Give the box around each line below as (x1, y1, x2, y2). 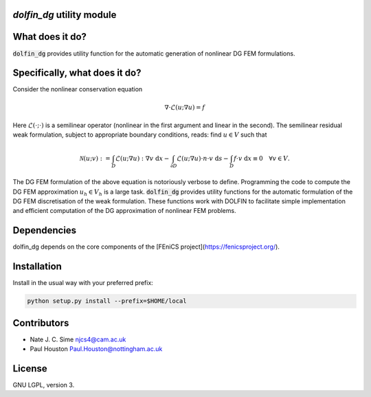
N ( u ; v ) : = (79, 155, 111, 162)
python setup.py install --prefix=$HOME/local (27, 297, 187, 305)
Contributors (12, 317, 69, 329)
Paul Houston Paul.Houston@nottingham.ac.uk (30, 345, 163, 353)
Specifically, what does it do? (12, 67, 142, 79)
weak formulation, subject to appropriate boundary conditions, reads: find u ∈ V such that (12, 131, 267, 139)
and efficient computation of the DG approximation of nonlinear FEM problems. (12, 207, 236, 215)
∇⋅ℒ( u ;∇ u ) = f (164, 103, 205, 111)
